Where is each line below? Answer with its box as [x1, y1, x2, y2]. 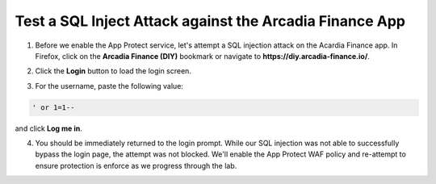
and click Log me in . [15, 123, 82, 133]
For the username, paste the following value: [35, 81, 183, 90]
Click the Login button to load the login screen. [35, 66, 191, 76]
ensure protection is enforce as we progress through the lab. [35, 161, 237, 170]
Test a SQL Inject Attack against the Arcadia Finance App [15, 12, 405, 30]
